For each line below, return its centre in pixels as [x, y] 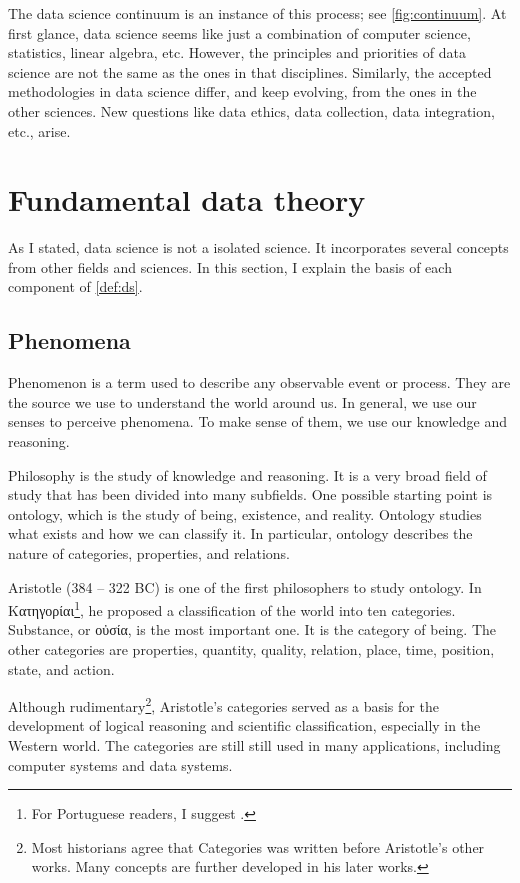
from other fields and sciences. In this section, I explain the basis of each [230, 266]
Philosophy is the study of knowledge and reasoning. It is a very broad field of [247, 474]
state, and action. [61, 668]
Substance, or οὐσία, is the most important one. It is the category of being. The [252, 629]
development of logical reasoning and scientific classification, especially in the [244, 725]
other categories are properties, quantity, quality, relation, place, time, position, [251, 649]
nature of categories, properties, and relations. [149, 553]
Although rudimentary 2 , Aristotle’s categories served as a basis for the [223, 704]
